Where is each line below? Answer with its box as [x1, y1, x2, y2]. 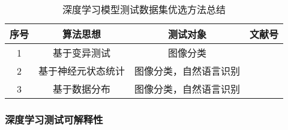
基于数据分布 [53, 82, 111, 96]
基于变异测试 [53, 46, 111, 60]
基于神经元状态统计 [38, 64, 125, 78]
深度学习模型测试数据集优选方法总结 [62, 2, 226, 16]
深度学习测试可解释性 [5, 111, 103, 126]
